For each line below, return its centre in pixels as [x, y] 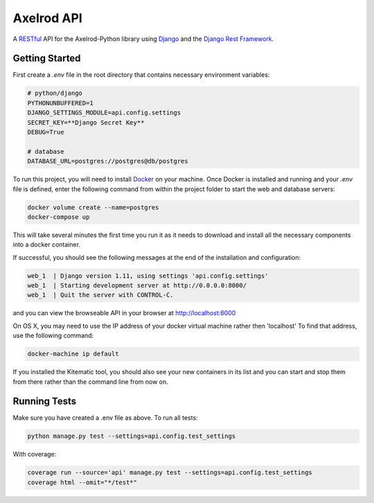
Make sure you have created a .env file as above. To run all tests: [105, 418]
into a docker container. [47, 245]
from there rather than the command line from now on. [91, 382]
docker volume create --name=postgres [93, 207]
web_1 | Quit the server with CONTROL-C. [100, 295]
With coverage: [35, 455]
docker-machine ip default [73, 354]
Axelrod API [47, 18]
